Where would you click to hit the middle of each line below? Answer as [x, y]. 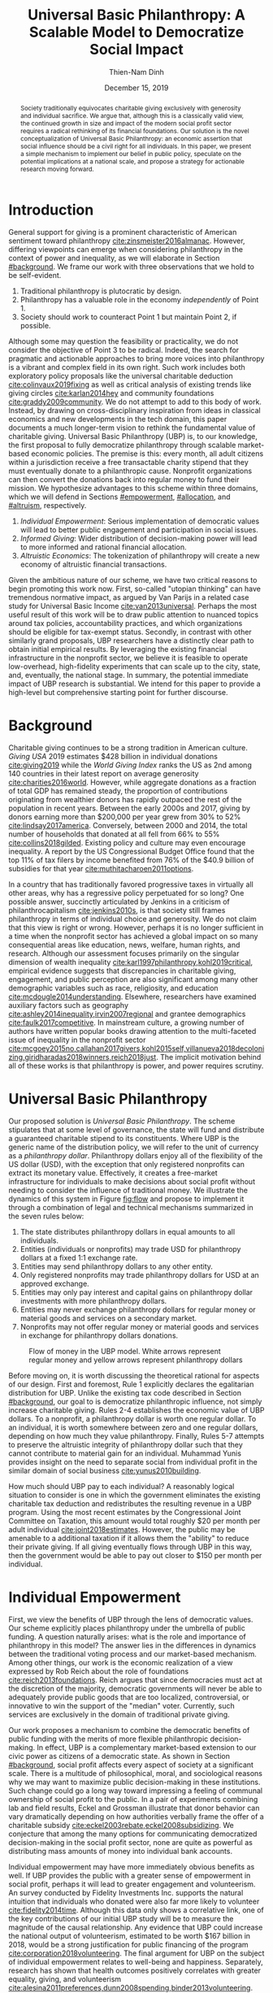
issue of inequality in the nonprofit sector [77, 1040]
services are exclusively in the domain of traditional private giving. [119, 1715]
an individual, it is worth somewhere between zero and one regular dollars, [133, 1427]
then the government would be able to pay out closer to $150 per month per [135, 1556]
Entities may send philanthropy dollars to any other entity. [117, 1266]
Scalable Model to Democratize [136, 32]
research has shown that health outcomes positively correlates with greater [135, 1971]
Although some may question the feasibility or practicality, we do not [123, 341]
